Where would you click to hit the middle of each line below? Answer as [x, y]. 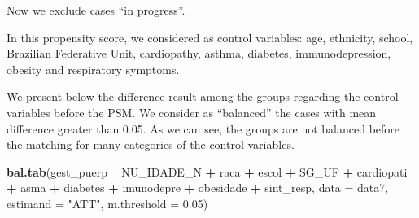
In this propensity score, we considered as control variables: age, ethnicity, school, [210, 37]
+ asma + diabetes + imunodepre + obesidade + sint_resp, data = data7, [198, 187]
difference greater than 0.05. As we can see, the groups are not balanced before [203, 128]
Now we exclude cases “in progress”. [96, 10]
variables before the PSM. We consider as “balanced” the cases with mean [192, 112]
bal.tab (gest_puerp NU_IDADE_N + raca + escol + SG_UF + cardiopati [207, 171]
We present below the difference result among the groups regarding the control [203, 96]
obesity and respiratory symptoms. [93, 69]
